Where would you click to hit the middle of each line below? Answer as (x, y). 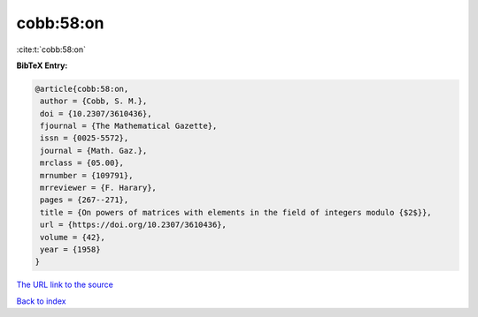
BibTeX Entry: (42, 65)
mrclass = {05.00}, (82, 163)
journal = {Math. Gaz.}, (94, 151)
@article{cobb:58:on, (82, 89)
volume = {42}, (73, 237)
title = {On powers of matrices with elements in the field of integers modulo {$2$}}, (236, 212)
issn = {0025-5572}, (85, 138)
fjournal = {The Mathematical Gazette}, (129, 126)
